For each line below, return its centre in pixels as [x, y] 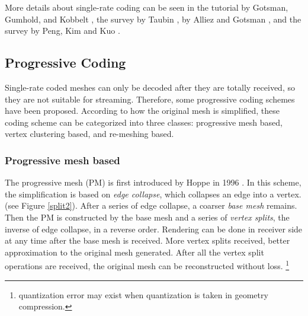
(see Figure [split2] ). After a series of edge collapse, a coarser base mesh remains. [151, 205]
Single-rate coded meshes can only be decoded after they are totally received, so [150, 87]
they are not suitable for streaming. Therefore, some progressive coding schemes [150, 99]
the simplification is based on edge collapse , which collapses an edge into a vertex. [153, 194]
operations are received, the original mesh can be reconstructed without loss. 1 [147, 265]
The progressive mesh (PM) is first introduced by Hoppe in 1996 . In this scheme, [153, 182]
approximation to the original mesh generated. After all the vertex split [134, 252]
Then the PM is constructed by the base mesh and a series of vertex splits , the [147, 217]
